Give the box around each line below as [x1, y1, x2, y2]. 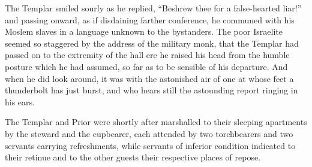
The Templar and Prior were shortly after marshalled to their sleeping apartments [5, 116, 307, 128]
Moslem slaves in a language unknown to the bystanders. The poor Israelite [5, 25, 283, 38]
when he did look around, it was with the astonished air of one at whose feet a [5, 72, 294, 84]
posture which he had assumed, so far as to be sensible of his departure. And [5, 60, 288, 72]
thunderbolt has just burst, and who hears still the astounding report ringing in [5, 84, 298, 96]
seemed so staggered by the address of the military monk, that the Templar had [5, 37, 299, 49]
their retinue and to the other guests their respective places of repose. [5, 151, 261, 163]
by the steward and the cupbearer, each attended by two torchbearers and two [5, 127, 293, 139]
